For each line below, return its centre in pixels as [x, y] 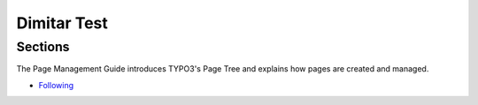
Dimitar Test [62, 23]
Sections [43, 47]
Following [56, 85]
